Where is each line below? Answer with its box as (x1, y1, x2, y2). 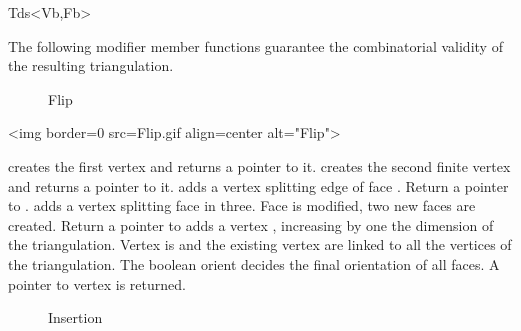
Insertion (48, 307, 103, 328)
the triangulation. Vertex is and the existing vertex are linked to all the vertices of (8, 234, 512, 255)
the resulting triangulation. (8, 55, 174, 76)
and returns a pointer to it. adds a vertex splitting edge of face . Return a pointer (8, 175, 509, 196)
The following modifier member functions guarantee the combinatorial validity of (8, 35, 503, 56)
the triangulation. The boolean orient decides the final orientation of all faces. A (8, 253, 500, 274)
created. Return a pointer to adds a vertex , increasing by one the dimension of (8, 214, 494, 235)
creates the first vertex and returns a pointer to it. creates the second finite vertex (8, 155, 511, 176)
